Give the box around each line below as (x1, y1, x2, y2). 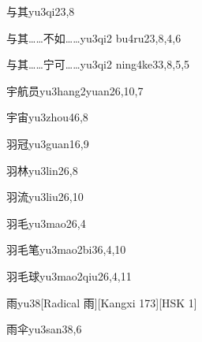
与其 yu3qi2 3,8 (6, 3, 75, 19)
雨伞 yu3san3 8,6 (6, 321, 82, 337)
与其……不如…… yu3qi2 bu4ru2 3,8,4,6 (6, 29, 181, 46)
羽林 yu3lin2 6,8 (6, 162, 78, 178)
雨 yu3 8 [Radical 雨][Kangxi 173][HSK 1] (6, 294, 197, 310)
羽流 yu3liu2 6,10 (6, 188, 84, 205)
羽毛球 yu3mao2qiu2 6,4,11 (6, 267, 132, 284)
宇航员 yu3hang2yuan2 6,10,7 (6, 82, 144, 99)
